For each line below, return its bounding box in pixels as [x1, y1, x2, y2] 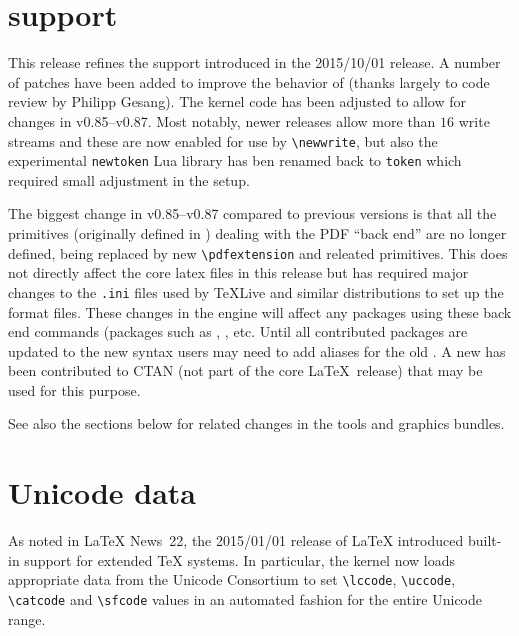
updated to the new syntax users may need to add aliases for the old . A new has [8, 340, 506, 361]
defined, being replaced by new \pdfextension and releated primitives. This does [8, 242, 508, 263]
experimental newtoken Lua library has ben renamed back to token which [8, 150, 462, 171]
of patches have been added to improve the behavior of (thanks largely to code [8, 71, 490, 92]
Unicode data [8, 472, 196, 513]
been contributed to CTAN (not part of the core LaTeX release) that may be [8, 360, 483, 381]
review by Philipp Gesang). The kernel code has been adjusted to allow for [8, 91, 466, 112]
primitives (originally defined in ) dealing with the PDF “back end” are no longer [8, 223, 507, 243]
